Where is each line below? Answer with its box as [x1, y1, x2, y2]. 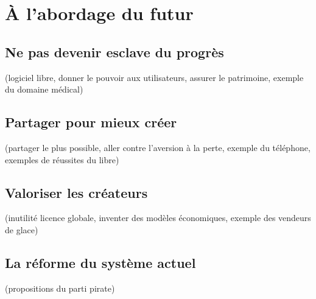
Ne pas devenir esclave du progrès [5, 42, 224, 61]
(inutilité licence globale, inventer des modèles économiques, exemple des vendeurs [5, 211, 311, 224]
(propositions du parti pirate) [5, 281, 115, 294]
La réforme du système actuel [5, 253, 196, 272]
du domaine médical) [5, 83, 83, 96]
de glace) [5, 223, 38, 236]
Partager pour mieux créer [5, 113, 177, 132]
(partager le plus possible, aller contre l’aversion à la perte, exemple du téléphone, [5, 141, 311, 153]
